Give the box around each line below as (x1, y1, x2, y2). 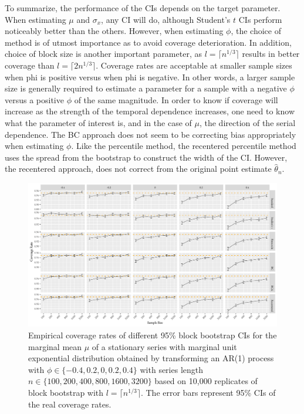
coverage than (5, 59, 55, 71)
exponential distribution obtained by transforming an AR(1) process (28, 352, 274, 364)
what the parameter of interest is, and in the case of (5, 116, 192, 128)
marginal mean (28, 340, 82, 352)
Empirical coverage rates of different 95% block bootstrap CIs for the (28, 329, 277, 341)
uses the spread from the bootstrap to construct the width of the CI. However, (5, 151, 288, 163)
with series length (140, 363, 204, 375)
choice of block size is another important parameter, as (5, 47, 202, 60)
